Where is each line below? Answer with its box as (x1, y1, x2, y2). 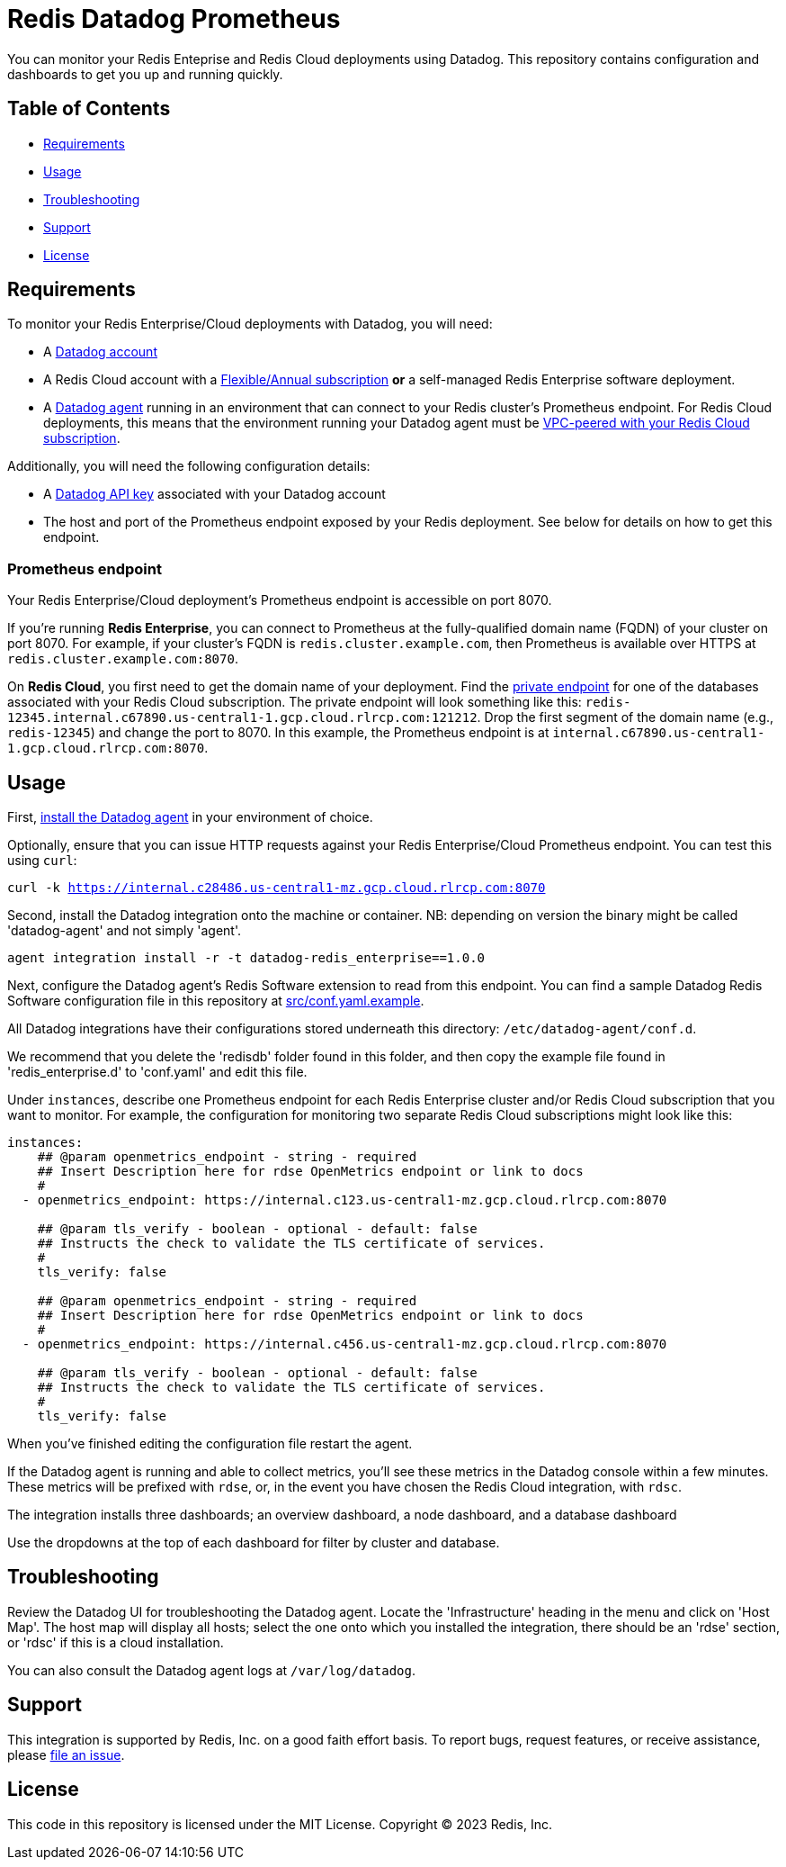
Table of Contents (7, 97, 171, 121)
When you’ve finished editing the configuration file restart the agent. (7, 1436, 413, 1452)
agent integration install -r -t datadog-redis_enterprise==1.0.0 (7, 951, 486, 966)
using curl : (7, 852, 77, 869)
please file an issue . (7, 1746, 125, 1763)
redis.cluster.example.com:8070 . (7, 651, 238, 667)
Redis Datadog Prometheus (7, 4, 341, 34)
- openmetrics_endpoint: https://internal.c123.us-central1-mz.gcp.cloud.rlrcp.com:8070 (22, 1193, 667, 1208)
